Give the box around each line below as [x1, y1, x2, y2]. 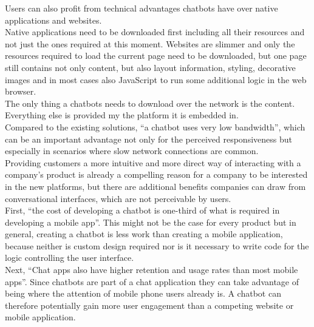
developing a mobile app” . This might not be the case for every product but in [5, 215, 296, 228]
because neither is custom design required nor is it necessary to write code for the [5, 239, 309, 252]
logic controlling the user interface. [5, 251, 134, 264]
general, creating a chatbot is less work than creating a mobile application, [5, 228, 283, 240]
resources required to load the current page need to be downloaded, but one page [5, 49, 307, 62]
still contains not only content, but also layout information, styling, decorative [5, 61, 296, 73]
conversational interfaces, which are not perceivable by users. [5, 192, 231, 204]
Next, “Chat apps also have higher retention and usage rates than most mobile [5, 263, 298, 276]
